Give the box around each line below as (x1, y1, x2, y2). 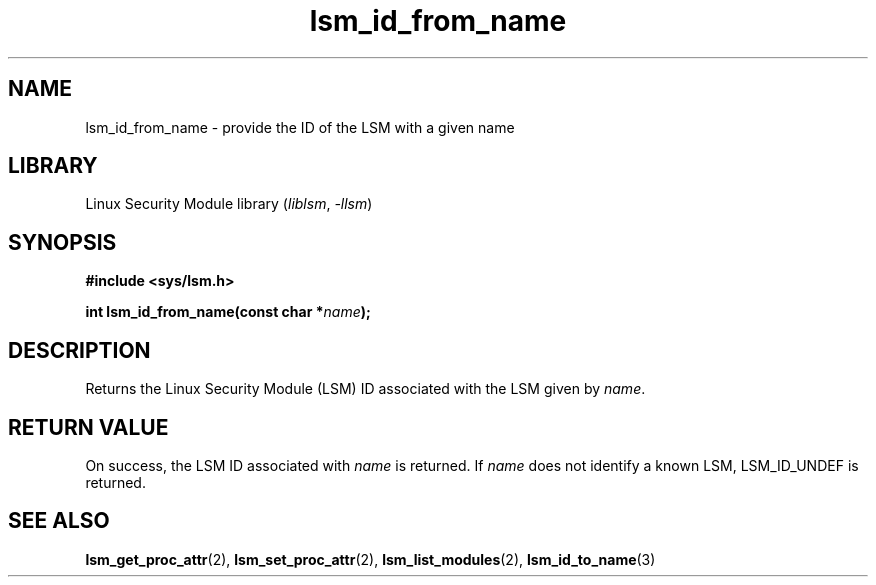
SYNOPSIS (8, 229, 117, 255)
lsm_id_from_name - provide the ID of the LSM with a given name (85, 118, 515, 136)
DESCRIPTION (8, 337, 151, 363)
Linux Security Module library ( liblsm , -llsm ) (85, 195, 373, 213)
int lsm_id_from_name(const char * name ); (85, 303, 371, 321)
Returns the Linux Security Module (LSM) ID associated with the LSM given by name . (85, 380, 646, 398)
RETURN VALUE (8, 414, 169, 440)
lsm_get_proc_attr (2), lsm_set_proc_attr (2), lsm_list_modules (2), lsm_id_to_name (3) (85, 550, 656, 568)
